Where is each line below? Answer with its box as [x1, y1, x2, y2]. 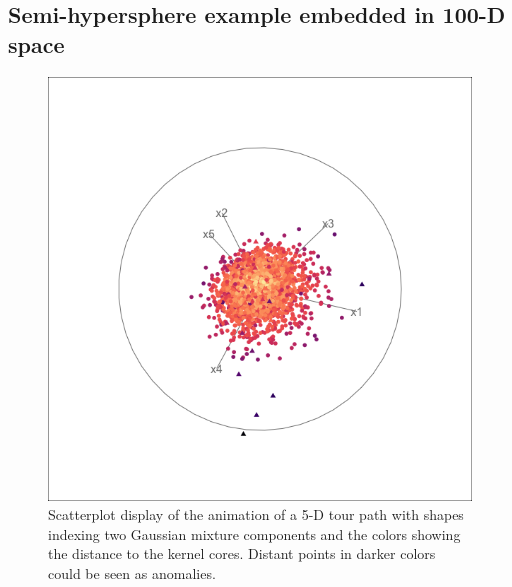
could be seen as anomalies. [48, 562, 216, 583]
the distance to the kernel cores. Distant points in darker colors [48, 543, 436, 564]
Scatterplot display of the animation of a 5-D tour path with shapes [48, 504, 464, 525]
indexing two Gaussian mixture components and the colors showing [48, 523, 461, 544]
